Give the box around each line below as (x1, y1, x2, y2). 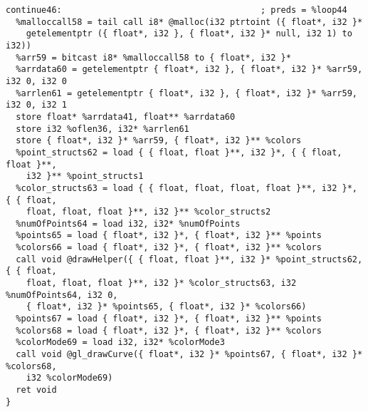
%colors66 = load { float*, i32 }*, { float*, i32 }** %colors (16, 242, 322, 253)
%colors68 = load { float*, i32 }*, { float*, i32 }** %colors (16, 325, 322, 336)
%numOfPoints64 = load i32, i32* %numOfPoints (16, 218, 241, 229)
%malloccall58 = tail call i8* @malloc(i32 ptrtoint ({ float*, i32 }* (16, 16, 363, 27)
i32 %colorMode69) (26, 373, 113, 383)
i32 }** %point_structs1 (26, 171, 144, 182)
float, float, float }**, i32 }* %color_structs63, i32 (26, 278, 297, 289)
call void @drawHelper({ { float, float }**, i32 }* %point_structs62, (16, 254, 363, 264)
